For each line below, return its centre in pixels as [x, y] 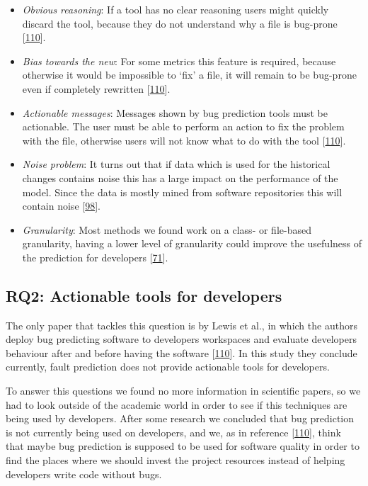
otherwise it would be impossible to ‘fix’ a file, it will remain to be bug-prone [189, 75]
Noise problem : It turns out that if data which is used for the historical [176, 164]
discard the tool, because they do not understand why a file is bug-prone [180, 23]
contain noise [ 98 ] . [61, 206]
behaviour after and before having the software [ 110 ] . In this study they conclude [182, 352]
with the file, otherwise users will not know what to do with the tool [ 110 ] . [184, 140]
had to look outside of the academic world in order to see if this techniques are [177, 404]
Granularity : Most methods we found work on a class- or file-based [167, 229]
